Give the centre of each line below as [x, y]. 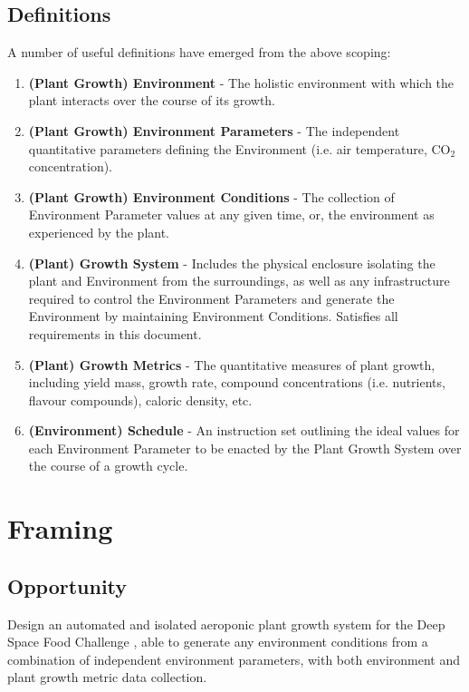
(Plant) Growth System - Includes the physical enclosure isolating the [232, 263]
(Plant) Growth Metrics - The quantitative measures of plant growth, [232, 364]
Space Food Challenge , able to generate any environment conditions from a [218, 642]
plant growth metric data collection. [107, 677]
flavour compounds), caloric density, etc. [140, 400]
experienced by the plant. [99, 232]
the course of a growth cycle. [108, 466]
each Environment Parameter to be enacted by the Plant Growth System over [245, 448]
